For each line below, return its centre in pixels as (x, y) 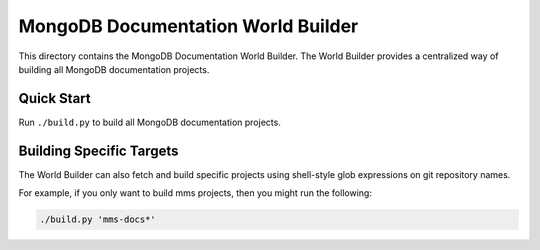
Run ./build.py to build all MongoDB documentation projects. (150, 122)
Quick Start (54, 98)
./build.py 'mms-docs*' (98, 219)
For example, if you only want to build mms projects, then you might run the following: (195, 193)
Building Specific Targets (98, 150)
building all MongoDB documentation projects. (114, 69)
